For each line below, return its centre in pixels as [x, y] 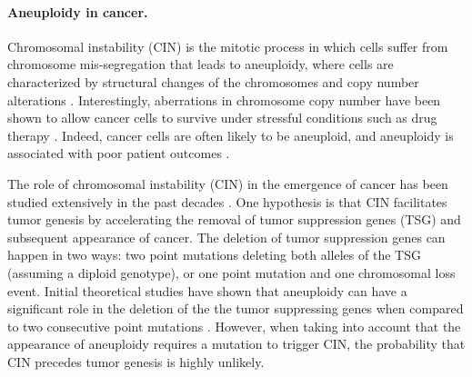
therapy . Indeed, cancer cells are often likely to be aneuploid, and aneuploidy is [231, 135]
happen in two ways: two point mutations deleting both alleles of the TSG [214, 255]
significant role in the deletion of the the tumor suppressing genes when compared [236, 308]
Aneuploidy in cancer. [78, 11]
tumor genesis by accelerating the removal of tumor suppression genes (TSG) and [234, 219]
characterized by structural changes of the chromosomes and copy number [213, 81]
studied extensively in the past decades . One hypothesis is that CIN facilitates [227, 201]
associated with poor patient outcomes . [119, 153]
